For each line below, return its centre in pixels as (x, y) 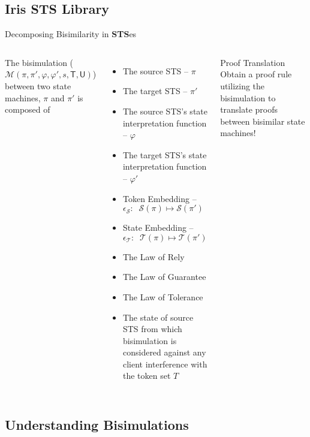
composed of (28, 109)
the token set (147, 376)
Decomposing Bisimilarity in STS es (71, 34)
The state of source (158, 317)
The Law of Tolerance (163, 296)
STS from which (152, 329)
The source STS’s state (165, 111)
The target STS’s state (165, 154)
